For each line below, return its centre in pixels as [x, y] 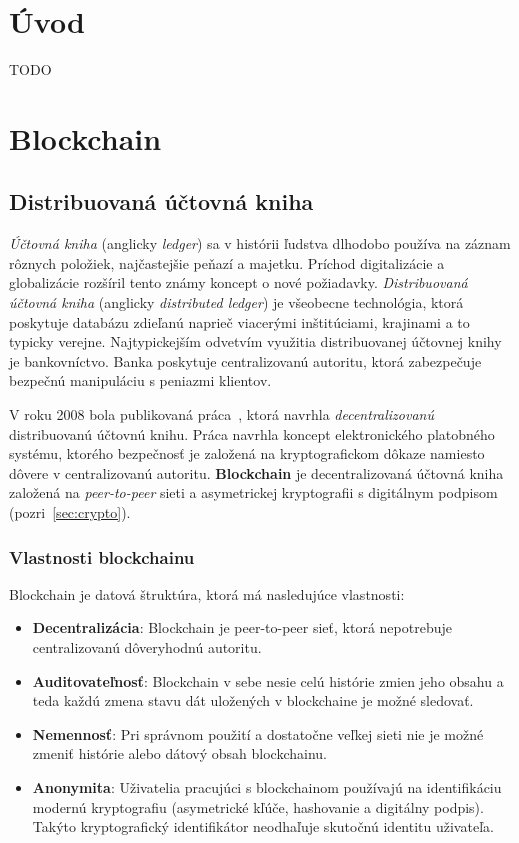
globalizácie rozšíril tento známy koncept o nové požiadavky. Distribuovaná [238, 282]
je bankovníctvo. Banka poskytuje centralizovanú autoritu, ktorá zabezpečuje [245, 360]
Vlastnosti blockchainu [102, 556]
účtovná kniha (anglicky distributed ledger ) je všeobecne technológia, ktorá [236, 302]
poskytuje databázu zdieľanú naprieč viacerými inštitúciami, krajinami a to [239, 321]
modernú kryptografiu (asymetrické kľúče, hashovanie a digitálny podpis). [258, 806]
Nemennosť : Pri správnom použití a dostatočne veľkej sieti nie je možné [258, 733]
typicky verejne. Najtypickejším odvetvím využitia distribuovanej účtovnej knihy [255, 341]
